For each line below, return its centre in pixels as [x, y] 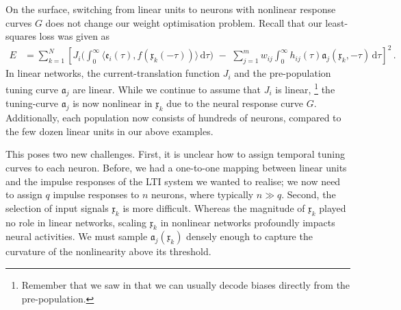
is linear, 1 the [305, 88]
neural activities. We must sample [77, 236]
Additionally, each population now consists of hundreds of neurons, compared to [173, 118]
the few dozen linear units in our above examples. [109, 131]
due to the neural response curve [235, 103]
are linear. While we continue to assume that [167, 89]
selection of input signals [57, 207]
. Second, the [309, 194]
